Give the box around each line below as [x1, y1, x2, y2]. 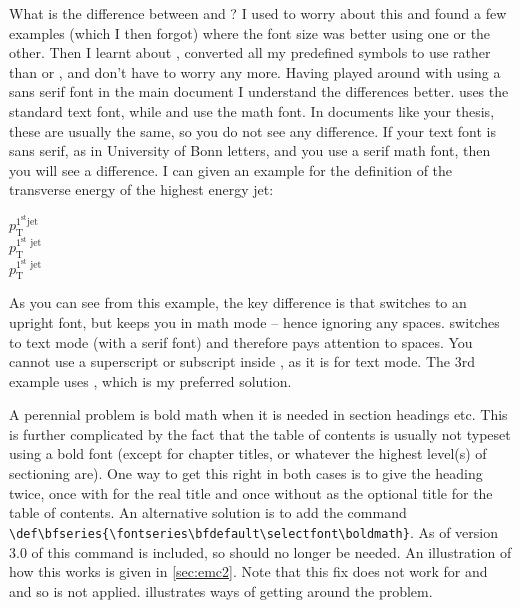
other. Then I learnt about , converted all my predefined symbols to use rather [9, 42, 491, 63]
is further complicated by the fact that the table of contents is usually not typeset [9, 423, 511, 444]
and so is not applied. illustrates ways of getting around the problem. [9, 580, 433, 601]
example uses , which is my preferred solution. [9, 370, 292, 391]
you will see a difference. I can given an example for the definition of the [9, 159, 453, 180]
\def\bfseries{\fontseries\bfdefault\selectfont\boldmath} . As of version [9, 521, 498, 542]
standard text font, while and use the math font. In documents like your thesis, [9, 100, 495, 121]
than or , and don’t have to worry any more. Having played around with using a [9, 61, 501, 82]
